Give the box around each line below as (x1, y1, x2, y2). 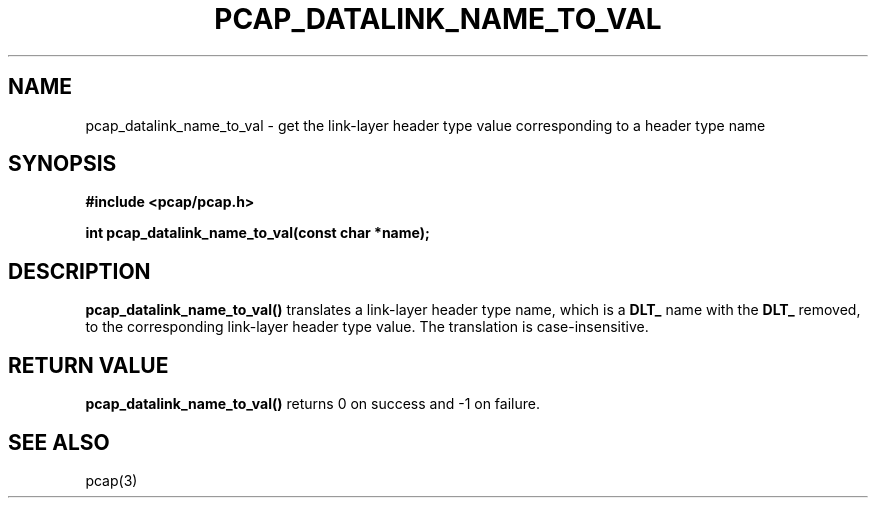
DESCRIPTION (8, 258, 151, 284)
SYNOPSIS (8, 151, 117, 177)
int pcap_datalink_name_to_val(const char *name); (85, 224, 430, 242)
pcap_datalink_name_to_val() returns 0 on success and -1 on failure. (85, 395, 540, 413)
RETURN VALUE (8, 352, 169, 378)
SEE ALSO (8, 429, 110, 455)
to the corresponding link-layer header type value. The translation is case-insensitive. (85, 318, 649, 336)
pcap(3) (85, 471, 138, 489)
